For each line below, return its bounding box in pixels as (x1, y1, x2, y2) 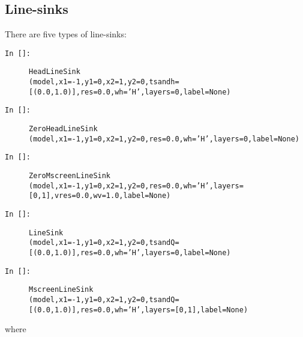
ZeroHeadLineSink (29, 125, 98, 134)
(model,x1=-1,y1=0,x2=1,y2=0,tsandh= (29, 78, 179, 87)
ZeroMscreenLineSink (29, 172, 111, 181)
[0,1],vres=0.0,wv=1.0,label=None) (29, 191, 171, 200)
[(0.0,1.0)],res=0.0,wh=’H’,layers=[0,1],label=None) (29, 305, 248, 314)
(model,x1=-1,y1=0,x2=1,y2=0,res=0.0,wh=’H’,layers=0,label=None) (29, 134, 300, 143)
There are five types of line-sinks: (5, 28, 127, 40)
